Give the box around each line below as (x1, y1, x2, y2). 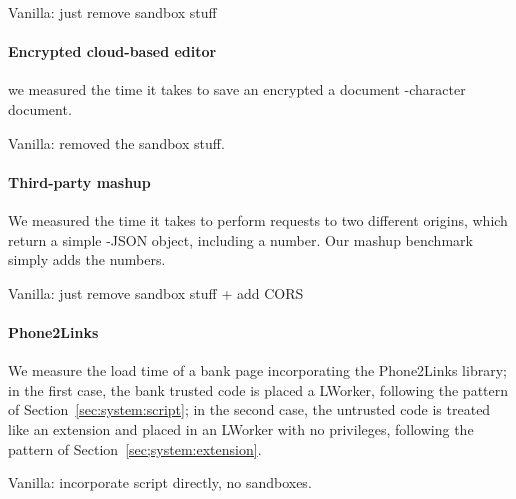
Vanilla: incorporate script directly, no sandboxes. (8, 472, 312, 493)
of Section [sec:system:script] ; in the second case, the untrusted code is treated (8, 399, 491, 420)
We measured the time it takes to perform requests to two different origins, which (8, 209, 508, 230)
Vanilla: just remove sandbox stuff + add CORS (8, 282, 304, 303)
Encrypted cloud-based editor (8, 41, 217, 62)
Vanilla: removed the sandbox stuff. (8, 132, 225, 153)
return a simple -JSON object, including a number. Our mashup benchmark (8, 229, 473, 250)
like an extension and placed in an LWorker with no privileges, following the (8, 418, 474, 439)
